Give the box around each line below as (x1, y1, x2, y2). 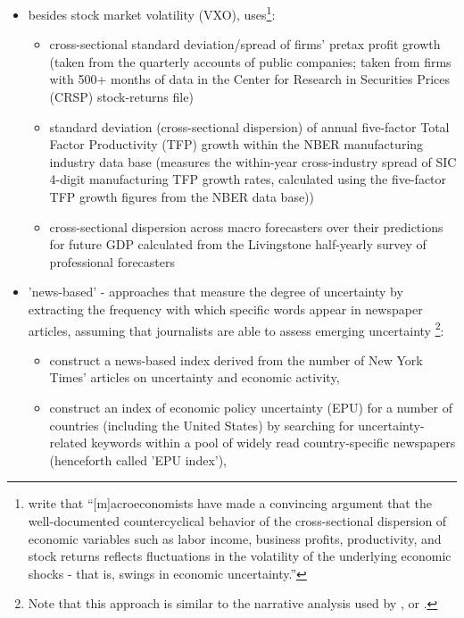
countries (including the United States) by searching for (49, 415, 354, 434)
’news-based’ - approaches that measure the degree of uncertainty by (28, 282, 403, 301)
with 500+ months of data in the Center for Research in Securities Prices (49, 70, 451, 88)
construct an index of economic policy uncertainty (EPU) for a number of (49, 398, 452, 416)
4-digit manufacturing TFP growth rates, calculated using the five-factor (49, 170, 447, 188)
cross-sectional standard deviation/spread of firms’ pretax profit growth (49, 35, 441, 54)
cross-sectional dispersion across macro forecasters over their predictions (49, 217, 443, 236)
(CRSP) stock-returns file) (49, 88, 194, 106)
